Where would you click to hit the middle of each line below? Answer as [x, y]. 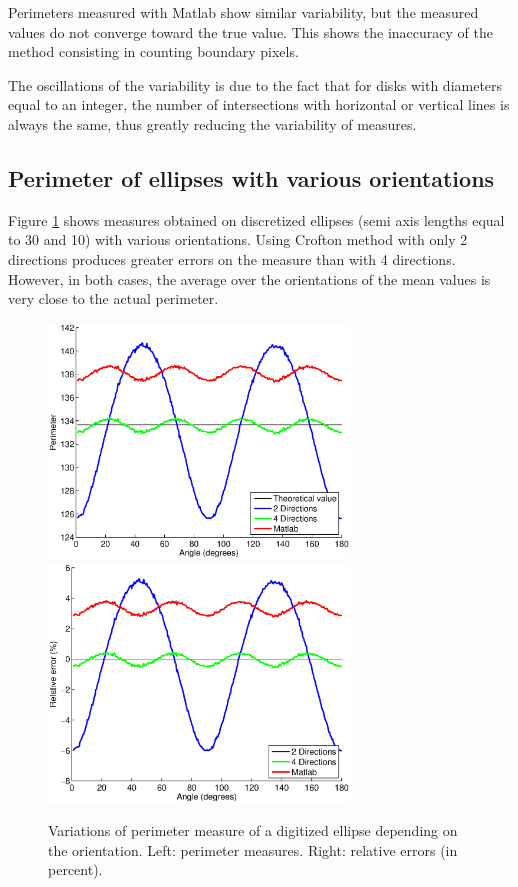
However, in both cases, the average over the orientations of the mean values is [249, 278]
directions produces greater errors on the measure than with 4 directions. [232, 258]
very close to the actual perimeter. [113, 298]
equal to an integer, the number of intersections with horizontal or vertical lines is [259, 104]
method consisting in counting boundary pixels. [153, 51]
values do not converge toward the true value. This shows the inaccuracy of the [250, 31]
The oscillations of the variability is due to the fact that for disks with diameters [255, 84]
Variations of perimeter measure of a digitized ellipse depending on [253, 830]
